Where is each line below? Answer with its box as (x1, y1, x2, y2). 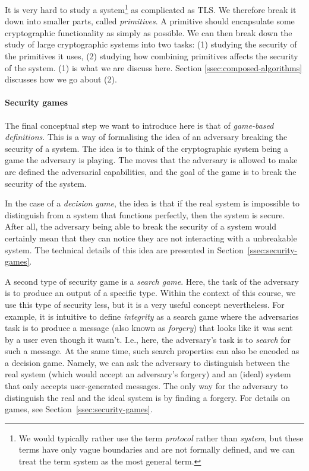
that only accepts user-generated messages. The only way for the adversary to (5, 380, 288, 392)
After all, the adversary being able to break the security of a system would (5, 220, 277, 233)
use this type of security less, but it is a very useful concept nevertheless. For (5, 298, 285, 310)
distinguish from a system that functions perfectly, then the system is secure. (5, 208, 285, 221)
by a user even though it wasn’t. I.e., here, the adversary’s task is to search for (5, 333, 291, 345)
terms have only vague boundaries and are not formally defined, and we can (18, 443, 295, 456)
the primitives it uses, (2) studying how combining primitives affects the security (5, 50, 298, 62)
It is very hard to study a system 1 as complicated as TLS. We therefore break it (5, 2, 297, 15)
